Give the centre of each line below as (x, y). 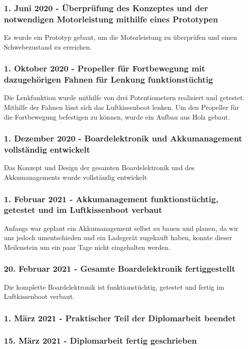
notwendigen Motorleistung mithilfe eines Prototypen (111, 19)
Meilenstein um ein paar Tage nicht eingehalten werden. (87, 247)
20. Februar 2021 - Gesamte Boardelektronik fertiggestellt (120, 269)
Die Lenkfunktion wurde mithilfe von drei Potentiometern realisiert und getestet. (124, 97)
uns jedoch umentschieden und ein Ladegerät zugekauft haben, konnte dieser (118, 237)
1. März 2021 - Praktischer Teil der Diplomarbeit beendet (120, 318)
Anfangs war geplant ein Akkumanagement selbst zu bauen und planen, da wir (121, 228)
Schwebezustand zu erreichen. (48, 46)
